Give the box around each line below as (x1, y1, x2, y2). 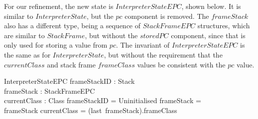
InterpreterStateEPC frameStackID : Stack (4, 76, 135, 86)
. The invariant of (116, 40, 170, 50)
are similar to (4, 30, 45, 40)
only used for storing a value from (4, 40, 108, 50)
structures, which (197, 20, 250, 31)
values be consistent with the (137, 59, 226, 69)
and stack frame (47, 59, 96, 69)
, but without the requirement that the (104, 49, 223, 59)
